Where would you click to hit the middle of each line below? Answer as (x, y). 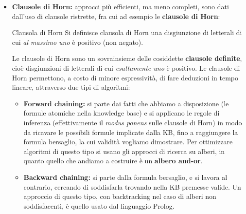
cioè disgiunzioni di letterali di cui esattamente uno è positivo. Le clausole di (126, 68)
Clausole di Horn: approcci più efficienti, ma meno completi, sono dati (120, 6)
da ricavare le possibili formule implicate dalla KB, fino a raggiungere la (131, 132)
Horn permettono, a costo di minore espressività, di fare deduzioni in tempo (125, 77)
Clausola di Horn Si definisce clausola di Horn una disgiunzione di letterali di (127, 32)
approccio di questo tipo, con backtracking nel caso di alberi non (120, 196)
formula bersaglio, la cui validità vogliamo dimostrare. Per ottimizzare (128, 142)
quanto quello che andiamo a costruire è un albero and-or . (113, 161)
